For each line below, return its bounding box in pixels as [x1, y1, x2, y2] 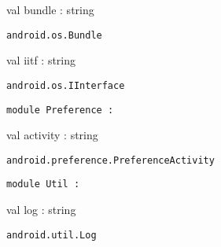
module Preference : [6, 104, 114, 116]
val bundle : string [6, 2, 94, 17]
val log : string [6, 201, 76, 218]
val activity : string [6, 127, 98, 143]
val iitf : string [6, 52, 76, 68]
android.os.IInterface [6, 79, 125, 91]
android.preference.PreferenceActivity [6, 154, 215, 166]
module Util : [6, 179, 80, 190]
